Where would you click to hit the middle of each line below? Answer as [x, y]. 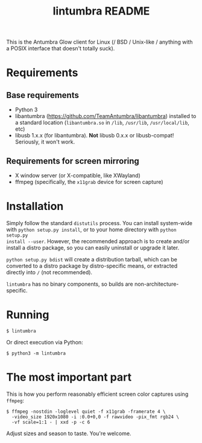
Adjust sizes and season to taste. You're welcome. [69, 433]
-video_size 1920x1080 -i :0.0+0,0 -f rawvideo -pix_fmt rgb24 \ [96, 417]
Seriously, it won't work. [45, 142]
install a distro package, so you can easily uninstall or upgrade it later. [93, 248]
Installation [35, 206]
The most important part [69, 377]
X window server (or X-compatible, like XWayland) [77, 176]
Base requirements [43, 95]
